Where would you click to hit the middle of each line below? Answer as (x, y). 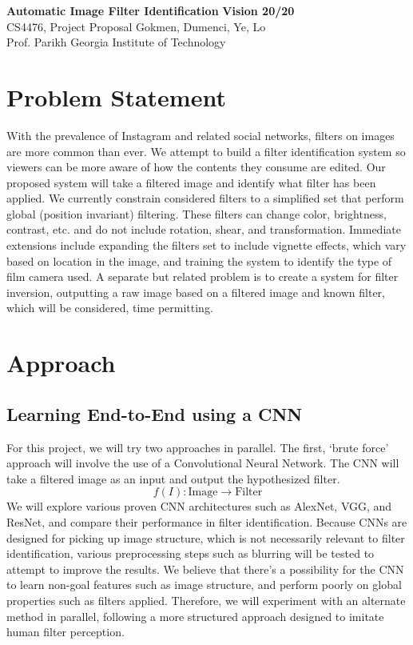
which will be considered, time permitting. (110, 308)
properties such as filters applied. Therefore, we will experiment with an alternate (206, 600)
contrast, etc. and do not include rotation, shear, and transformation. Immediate (204, 229)
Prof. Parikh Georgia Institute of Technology (116, 42)
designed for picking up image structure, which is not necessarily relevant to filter (206, 537)
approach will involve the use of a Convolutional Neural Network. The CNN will (203, 463)
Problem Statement (116, 96)
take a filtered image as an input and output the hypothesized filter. (173, 478)
